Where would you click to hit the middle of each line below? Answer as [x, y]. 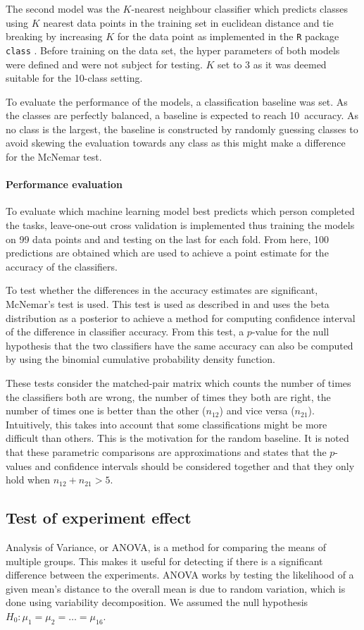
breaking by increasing [54, 36]
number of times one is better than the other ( [106, 410]
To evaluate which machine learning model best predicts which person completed [180, 211]
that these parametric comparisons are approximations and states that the [166, 451]
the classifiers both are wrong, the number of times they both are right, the [168, 396]
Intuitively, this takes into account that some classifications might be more [167, 424]
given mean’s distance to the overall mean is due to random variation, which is [176, 588]
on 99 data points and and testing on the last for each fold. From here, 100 [168, 239]
